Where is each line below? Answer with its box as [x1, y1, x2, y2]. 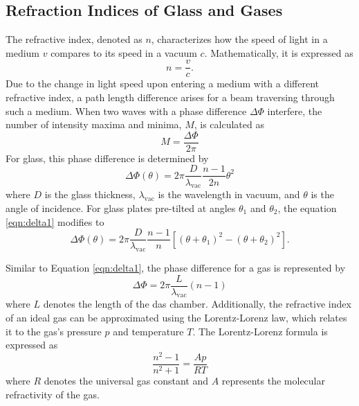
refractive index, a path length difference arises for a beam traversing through [6, 90, 335, 105]
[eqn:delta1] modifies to [6, 214, 104, 229]
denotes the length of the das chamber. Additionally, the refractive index [43, 297, 351, 311]
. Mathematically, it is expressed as [204, 45, 353, 60]
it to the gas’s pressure [6, 324, 102, 338]
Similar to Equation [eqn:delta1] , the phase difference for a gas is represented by [6, 260, 346, 274]
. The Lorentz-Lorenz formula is [192, 324, 328, 338]
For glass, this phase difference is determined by [6, 150, 209, 165]
